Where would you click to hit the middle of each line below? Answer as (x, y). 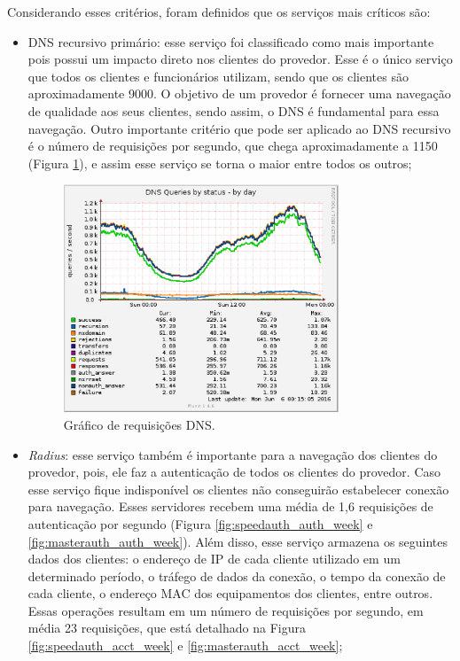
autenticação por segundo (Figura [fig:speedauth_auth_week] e (200, 523)
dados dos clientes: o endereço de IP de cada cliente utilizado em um (214, 559)
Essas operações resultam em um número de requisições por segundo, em (226, 610)
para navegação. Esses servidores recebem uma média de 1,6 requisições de (230, 506)
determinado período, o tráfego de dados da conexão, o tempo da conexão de (237, 575)
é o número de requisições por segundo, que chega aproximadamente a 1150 (233, 146)
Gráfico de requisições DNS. (139, 424)
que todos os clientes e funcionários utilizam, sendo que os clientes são (218, 76)
